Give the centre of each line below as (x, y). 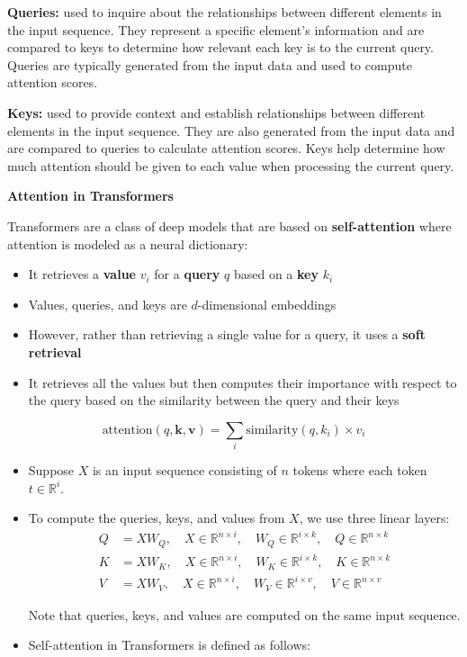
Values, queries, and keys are (108, 304)
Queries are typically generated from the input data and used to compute (210, 64)
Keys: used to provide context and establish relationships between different (216, 112)
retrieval (55, 351)
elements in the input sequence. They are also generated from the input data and (231, 130)
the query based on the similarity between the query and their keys (214, 400)
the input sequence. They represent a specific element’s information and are (216, 29)
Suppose (51, 470)
